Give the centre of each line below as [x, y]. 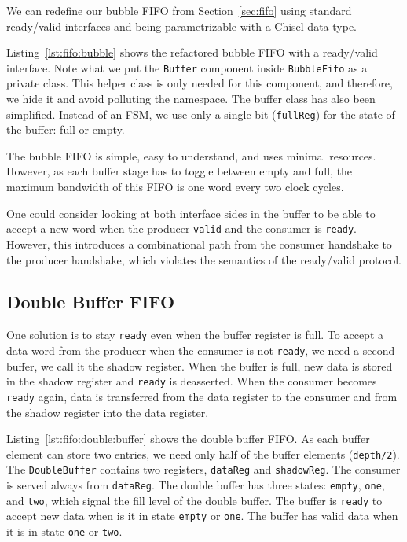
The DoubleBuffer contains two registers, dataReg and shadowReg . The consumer [203, 469]
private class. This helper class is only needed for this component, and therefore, [200, 83]
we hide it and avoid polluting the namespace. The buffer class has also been [191, 99]
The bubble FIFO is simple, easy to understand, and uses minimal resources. [191, 155]
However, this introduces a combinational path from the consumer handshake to [199, 243]
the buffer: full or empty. [66, 129]
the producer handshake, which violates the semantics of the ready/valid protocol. [204, 259]
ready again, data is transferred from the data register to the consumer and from [202, 396]
